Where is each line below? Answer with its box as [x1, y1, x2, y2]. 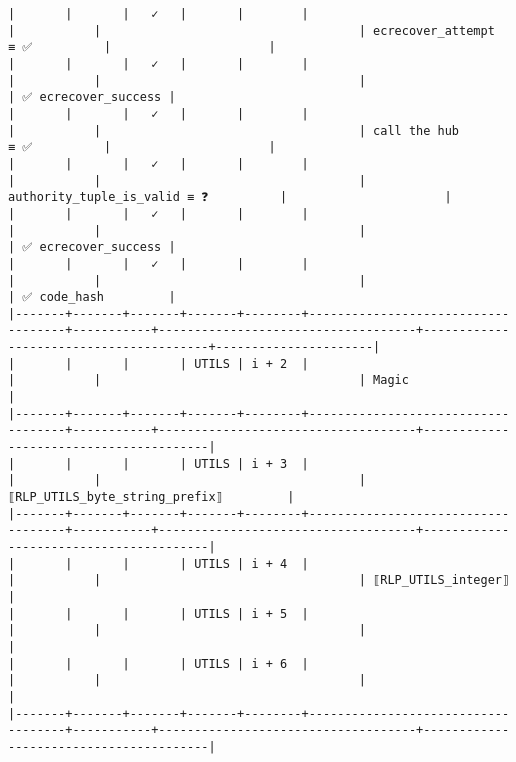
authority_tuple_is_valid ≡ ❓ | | [8, 190, 452, 205]
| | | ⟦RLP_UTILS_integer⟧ [8, 573, 510, 588]
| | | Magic [8, 373, 409, 388]
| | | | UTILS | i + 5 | [8, 606, 309, 621]
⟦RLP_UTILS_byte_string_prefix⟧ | [8, 490, 295, 505]
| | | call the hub [8, 123, 460, 138]
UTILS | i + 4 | [194, 556, 309, 571]
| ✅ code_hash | [8, 290, 176, 305]
